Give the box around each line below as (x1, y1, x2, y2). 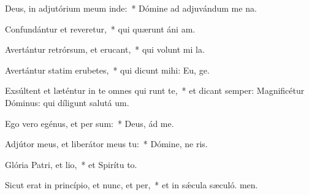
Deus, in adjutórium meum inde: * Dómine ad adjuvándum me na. (5, 2, 257, 14)
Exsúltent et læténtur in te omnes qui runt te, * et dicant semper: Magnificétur (5, 84, 305, 97)
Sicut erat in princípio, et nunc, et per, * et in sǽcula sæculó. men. (5, 178, 258, 191)
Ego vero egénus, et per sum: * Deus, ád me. (5, 117, 174, 129)
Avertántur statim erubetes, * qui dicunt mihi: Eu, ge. (5, 63, 210, 76)
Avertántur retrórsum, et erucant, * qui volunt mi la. (5, 43, 205, 56)
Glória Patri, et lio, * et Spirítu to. (5, 158, 137, 170)
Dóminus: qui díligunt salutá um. (5, 96, 129, 109)
